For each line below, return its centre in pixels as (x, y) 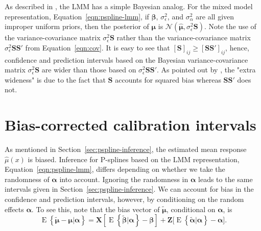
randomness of (27, 179)
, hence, (237, 47)
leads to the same (226, 179)
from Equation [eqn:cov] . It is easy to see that (98, 47)
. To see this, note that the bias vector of (96, 209)
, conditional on (191, 209)
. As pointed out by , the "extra (206, 70)
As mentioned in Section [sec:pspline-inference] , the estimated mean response (126, 149)
